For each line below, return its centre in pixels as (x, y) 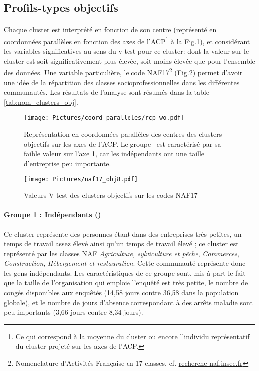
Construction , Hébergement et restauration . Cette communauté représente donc (125, 263)
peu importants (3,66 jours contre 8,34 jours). (74, 312)
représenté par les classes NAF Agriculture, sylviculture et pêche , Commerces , (122, 253)
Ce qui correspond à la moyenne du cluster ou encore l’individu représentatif (132, 336)
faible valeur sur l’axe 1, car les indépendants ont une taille (114, 153)
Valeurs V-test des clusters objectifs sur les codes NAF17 (111, 195)
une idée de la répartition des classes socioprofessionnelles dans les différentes (122, 82)
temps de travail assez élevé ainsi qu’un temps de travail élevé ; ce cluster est (121, 244)
